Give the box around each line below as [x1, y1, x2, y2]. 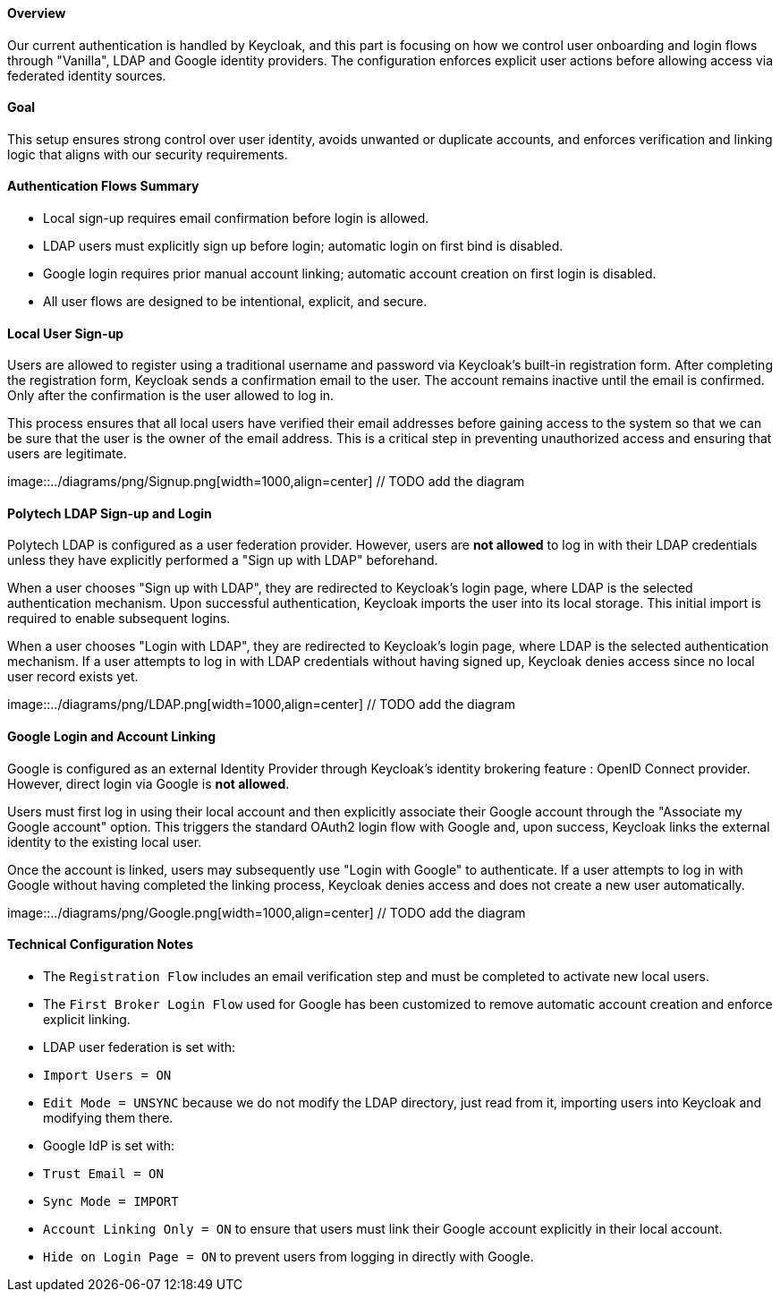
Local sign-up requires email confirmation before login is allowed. [43, 210, 429, 226]
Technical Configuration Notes [7, 936, 193, 953]
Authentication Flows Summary [7, 178, 199, 194]
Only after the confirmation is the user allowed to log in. [7, 388, 335, 404]
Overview [7, 5, 66, 21]
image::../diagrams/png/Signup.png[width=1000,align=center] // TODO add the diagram [7, 474, 525, 490]
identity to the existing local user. [7, 833, 202, 850]
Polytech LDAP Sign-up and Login [7, 505, 212, 521]
